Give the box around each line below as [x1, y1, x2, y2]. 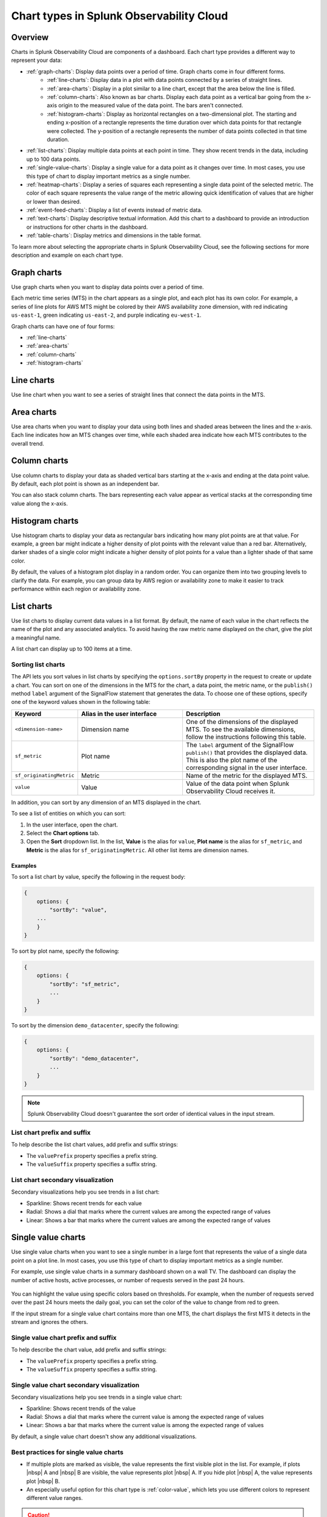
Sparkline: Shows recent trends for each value [26, 1199, 142, 1207]
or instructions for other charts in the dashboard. [26, 223, 148, 231]
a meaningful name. [11, 634, 61, 641]
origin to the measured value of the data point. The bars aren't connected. [58, 102, 243, 109]
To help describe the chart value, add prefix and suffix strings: [11, 1346, 167, 1353]
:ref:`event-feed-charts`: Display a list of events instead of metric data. [26, 206, 203, 214]
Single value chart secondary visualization [11, 1380, 139, 1389]
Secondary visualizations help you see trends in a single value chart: [11, 1393, 183, 1401]
